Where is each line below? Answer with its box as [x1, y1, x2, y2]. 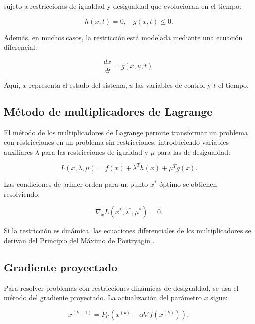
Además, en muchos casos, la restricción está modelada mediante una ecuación [4, 32, 243, 42]
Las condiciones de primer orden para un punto [4, 178, 148, 189]
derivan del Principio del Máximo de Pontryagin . [4, 235, 155, 245]
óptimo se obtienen [159, 178, 217, 189]
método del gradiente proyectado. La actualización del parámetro [4, 292, 202, 303]
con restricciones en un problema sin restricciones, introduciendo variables [4, 137, 229, 147]
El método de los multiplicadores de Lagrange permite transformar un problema [4, 127, 248, 137]
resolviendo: [4, 188, 40, 199]
